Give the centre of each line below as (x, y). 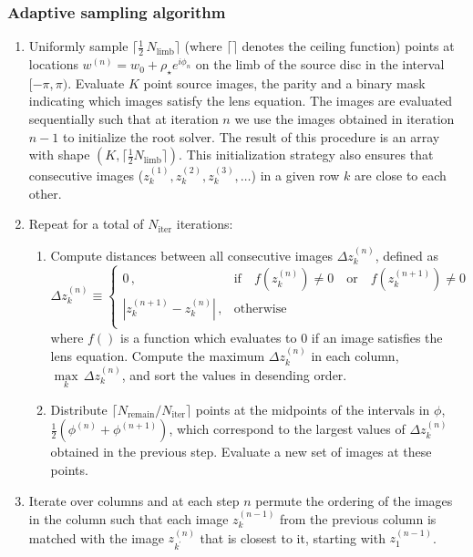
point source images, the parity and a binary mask (284, 83)
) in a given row (295, 175)
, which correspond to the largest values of (287, 429)
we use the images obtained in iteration (344, 119)
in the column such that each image (129, 519)
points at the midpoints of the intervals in (313, 409)
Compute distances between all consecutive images (192, 255)
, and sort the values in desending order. (234, 374)
